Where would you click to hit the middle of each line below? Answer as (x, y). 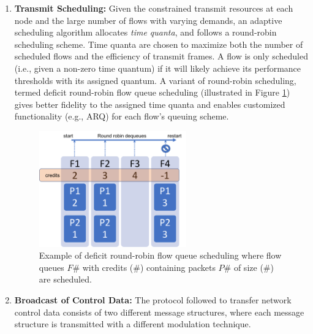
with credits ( (108, 267)
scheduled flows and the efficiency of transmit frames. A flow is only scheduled (161, 56)
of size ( (248, 267)
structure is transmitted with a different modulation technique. (133, 324)
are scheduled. (65, 279)
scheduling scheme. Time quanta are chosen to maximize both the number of (159, 44)
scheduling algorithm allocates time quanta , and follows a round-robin (145, 32)
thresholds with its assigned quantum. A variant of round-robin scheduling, (155, 80)
